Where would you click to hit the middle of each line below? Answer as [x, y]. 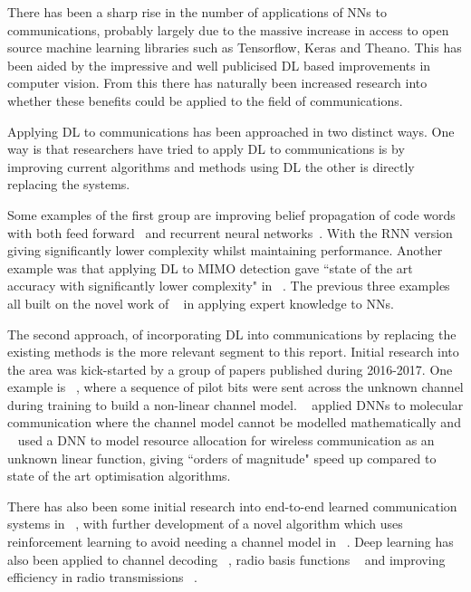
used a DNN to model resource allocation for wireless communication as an [226, 440]
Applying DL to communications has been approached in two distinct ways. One [231, 131]
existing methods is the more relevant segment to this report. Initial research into [233, 352]
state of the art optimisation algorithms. [119, 476]
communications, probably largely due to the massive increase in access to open [228, 29]
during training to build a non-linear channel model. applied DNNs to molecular [235, 404]
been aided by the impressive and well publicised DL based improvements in [219, 65]
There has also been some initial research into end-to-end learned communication [232, 506]
